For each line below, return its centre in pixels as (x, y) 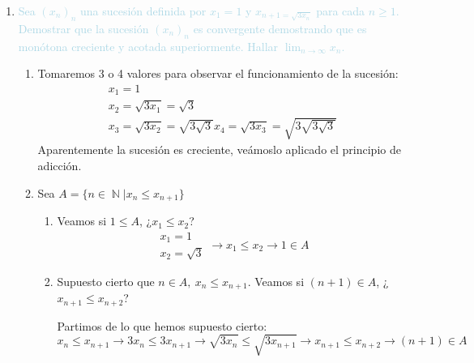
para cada (341, 11)
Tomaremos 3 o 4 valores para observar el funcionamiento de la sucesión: (218, 73)
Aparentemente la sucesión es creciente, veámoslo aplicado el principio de (219, 149)
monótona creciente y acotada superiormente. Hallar (148, 46)
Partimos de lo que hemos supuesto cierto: (162, 325)
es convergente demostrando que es (280, 28)
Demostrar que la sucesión (83, 28)
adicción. (60, 166)
